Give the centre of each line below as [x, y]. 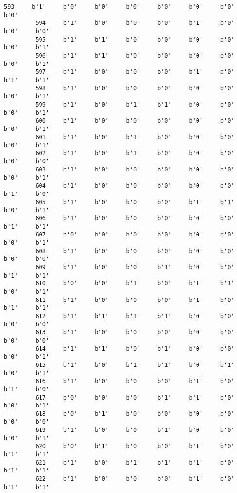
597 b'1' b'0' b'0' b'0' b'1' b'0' [135, 72]
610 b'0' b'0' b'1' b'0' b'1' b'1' [135, 284]
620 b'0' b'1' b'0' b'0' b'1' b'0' [135, 446]
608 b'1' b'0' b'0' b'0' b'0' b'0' [135, 251]
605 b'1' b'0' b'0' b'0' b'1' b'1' [135, 202]
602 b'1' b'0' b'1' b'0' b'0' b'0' [135, 153]
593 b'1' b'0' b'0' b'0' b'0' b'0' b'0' [119, 7]
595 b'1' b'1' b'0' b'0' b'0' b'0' [135, 39]
